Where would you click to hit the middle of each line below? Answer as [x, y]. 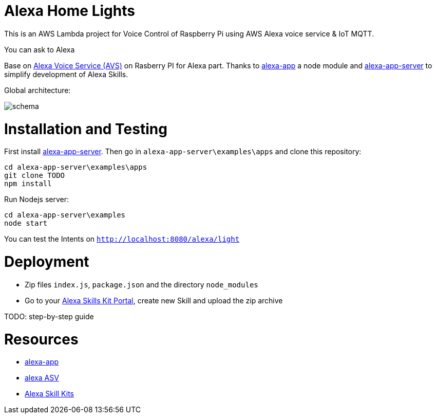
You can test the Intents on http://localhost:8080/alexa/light [122, 239]
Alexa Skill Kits [49, 394]
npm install [28, 184]
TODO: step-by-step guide [49, 316]
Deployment [47, 262]
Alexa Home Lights [70, 11]
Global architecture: [37, 90]
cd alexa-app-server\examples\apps [76, 167]
